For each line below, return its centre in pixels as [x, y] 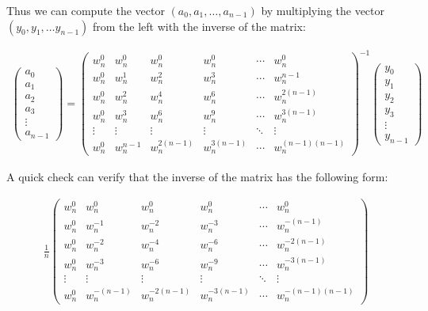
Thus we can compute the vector [86, 10]
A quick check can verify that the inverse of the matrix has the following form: [197, 177]
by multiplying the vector [323, 10]
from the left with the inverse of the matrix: [199, 26]
